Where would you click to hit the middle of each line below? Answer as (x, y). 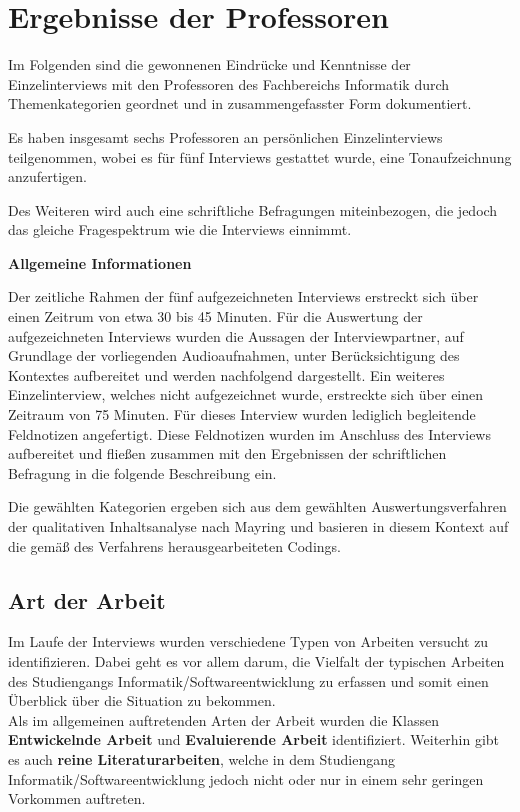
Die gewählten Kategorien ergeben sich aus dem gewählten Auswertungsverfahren (257, 506)
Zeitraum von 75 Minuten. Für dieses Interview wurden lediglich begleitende (242, 414)
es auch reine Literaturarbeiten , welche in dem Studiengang (201, 758)
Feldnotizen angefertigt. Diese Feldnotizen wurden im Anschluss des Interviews (249, 433)
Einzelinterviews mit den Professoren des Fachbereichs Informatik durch (229, 83)
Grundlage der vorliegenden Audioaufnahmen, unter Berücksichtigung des (234, 355)
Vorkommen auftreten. (77, 798)
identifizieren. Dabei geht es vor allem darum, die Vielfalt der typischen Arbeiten (256, 660)
